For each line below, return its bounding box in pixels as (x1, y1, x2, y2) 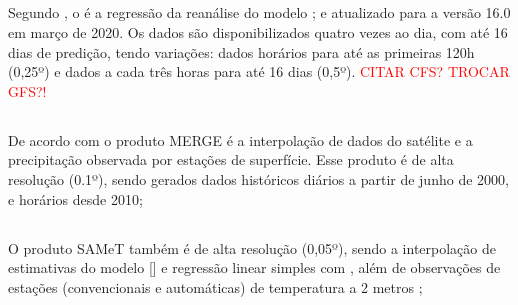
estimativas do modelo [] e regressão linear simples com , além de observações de (8, 257, 501, 278)
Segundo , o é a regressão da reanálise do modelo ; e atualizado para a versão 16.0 (8, 2, 511, 23)
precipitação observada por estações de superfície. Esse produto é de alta (8, 149, 454, 170)
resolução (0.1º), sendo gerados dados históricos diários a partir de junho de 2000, (8, 168, 509, 189)
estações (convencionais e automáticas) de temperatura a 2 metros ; (8, 276, 423, 297)
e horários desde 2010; (8, 188, 143, 209)
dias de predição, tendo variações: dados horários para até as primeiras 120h (8, 41, 475, 62)
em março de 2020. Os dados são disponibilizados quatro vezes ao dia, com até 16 (8, 21, 508, 42)
